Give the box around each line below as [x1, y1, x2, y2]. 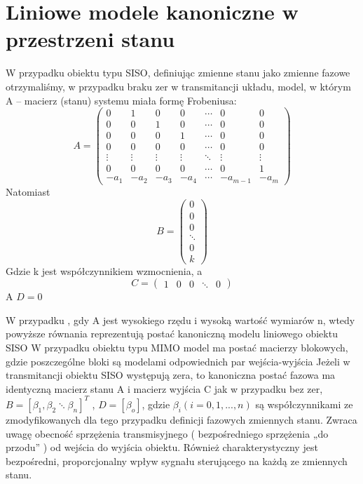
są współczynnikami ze [255, 396, 353, 411]
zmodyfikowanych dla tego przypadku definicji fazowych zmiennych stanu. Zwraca [6, 412, 357, 426]
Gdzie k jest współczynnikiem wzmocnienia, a [6, 263, 203, 278]
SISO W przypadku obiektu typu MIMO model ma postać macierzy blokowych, [6, 340, 348, 355]
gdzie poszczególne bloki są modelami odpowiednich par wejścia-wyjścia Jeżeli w [6, 354, 350, 368]
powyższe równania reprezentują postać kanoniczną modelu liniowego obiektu [6, 326, 338, 341]
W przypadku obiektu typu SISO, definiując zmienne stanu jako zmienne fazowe [6, 65, 350, 80]
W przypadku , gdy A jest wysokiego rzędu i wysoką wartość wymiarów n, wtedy [6, 312, 355, 327]
